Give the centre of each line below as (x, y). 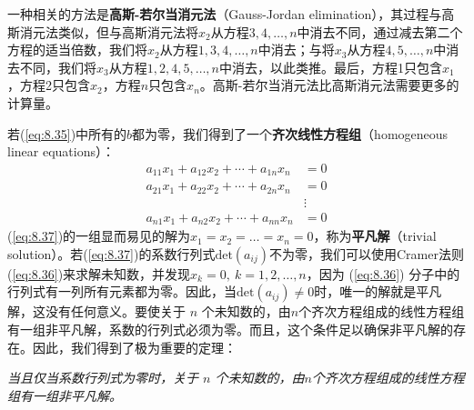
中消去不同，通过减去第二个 (380, 31)
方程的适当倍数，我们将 (77, 50)
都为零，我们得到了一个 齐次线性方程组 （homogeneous (290, 133)
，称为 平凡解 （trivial (375, 236)
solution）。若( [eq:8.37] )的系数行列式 (111, 253)
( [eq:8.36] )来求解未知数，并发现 (99, 273)
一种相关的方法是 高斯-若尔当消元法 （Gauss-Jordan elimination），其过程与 (225, 14)
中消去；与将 (296, 50)
